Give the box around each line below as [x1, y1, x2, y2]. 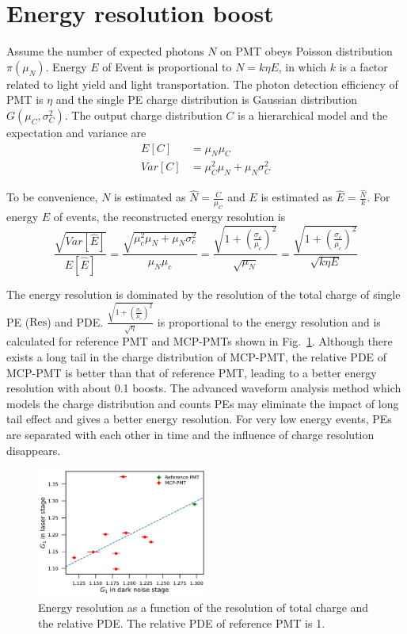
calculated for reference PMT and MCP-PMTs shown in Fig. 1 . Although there [6, 333, 393, 349]
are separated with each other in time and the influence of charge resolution [6, 426, 375, 442]
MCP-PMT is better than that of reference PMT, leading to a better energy [6, 364, 377, 380]
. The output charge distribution [64, 106, 223, 123]
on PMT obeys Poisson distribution [220, 43, 393, 59]
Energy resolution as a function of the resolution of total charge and [38, 598, 369, 615]
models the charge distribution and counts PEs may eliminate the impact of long [6, 395, 399, 411]
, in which [278, 58, 327, 74]
